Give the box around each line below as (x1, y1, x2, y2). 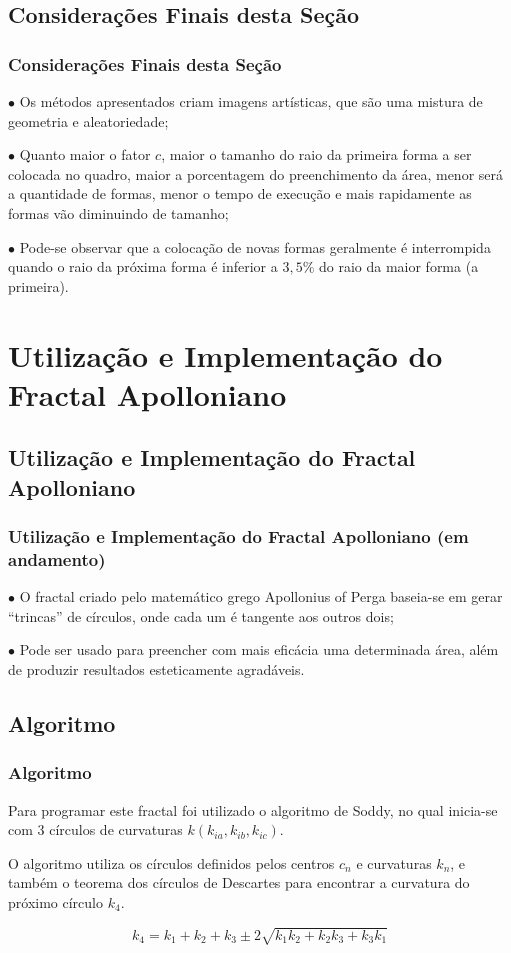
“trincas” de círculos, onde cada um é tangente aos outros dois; (8, 605, 394, 626)
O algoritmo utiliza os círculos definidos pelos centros (8, 852, 335, 873)
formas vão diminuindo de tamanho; (8, 202, 229, 223)
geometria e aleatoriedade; (8, 110, 169, 131)
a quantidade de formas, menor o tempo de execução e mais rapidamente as (8, 183, 472, 204)
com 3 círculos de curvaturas (8, 819, 183, 840)
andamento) (8, 546, 106, 571)
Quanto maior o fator (19, 144, 151, 165)
